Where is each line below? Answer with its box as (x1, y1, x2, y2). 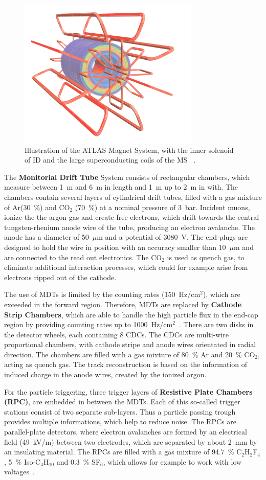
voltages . (4, 466, 35, 477)
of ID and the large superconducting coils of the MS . (25, 154, 196, 165)
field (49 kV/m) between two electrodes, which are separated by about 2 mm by (4, 436, 257, 447)
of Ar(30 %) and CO (4, 201, 70, 212)
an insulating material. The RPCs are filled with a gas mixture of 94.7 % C (4, 446, 242, 457)
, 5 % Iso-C (4, 456, 41, 467)
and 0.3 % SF (56, 456, 101, 467)
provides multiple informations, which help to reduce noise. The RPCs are (4, 416, 236, 427)
